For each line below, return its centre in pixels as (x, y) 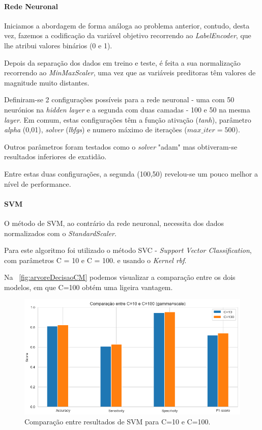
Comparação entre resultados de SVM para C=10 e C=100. (118, 422)
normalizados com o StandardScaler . (60, 233)
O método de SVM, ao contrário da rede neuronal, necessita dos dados (114, 223)
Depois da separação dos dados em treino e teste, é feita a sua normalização (122, 62)
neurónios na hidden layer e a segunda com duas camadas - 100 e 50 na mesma (127, 109)
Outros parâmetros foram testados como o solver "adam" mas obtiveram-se (121, 146)
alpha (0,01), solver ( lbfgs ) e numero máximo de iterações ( (96, 130)
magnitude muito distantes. (47, 82)
